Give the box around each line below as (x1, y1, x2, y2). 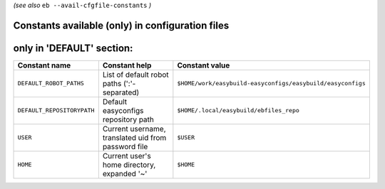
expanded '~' (102, 168, 148, 178)
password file (102, 141, 148, 151)
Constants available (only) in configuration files (13, 19, 230, 31)
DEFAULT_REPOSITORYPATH (17, 107, 95, 114)
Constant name (17, 60, 71, 70)
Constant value (177, 60, 230, 70)
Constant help (102, 60, 152, 70)
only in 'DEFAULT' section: (13, 42, 133, 54)
